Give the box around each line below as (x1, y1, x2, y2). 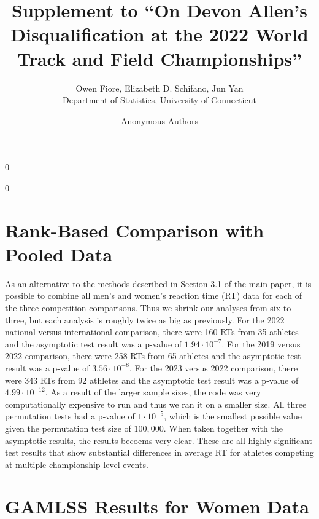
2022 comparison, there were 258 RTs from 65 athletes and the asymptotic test (5, 349, 301, 362)
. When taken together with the (163, 421, 283, 434)
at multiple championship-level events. (5, 458, 148, 470)
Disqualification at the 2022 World (10, 22, 309, 47)
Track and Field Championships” (17, 46, 302, 71)
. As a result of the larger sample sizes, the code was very (45, 386, 261, 398)
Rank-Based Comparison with (5, 217, 264, 242)
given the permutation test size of (5, 421, 131, 434)
